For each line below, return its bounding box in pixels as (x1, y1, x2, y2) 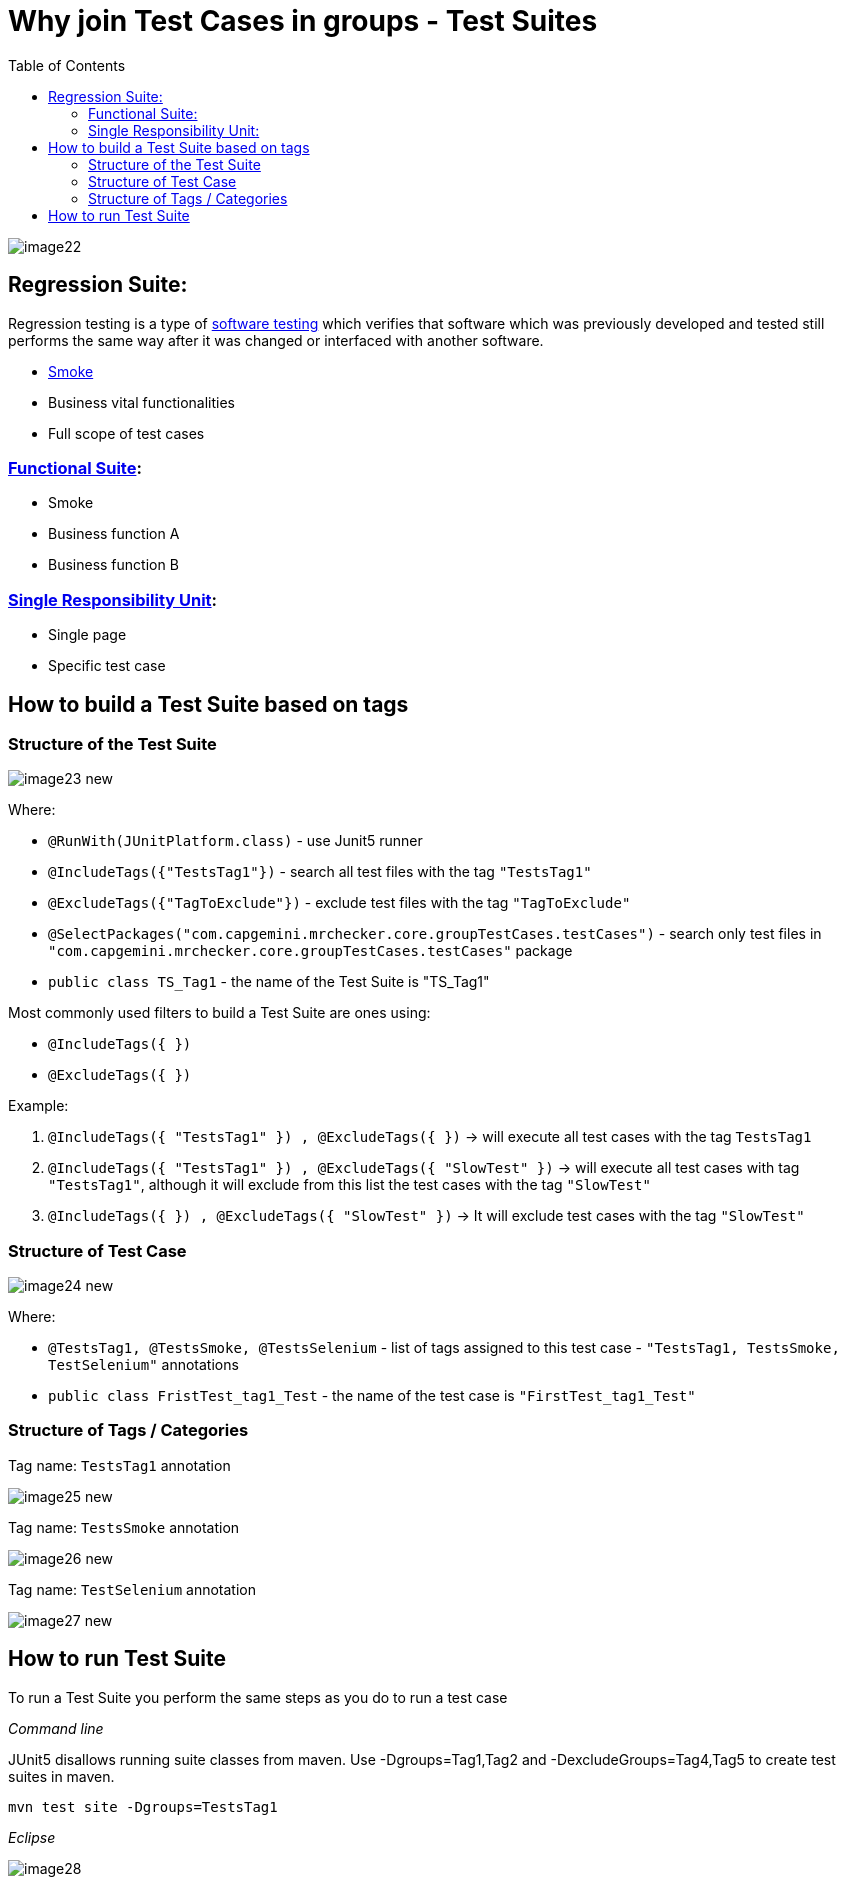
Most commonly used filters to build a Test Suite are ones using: (8, 1004, 431, 1022)
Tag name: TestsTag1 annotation (8, 1456, 231, 1474)
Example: (8, 1097, 69, 1115)
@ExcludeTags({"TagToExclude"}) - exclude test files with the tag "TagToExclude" (48, 894, 631, 912)
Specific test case (48, 657, 166, 675)
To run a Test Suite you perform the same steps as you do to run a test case (8, 1688, 508, 1706)
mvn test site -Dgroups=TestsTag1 (8, 1798, 278, 1815)
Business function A (48, 525, 180, 543)
